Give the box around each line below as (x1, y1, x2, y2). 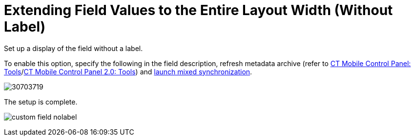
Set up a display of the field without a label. (4, 44, 143, 52)
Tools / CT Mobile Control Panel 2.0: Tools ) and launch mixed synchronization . (4, 67, 252, 76)
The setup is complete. (4, 97, 78, 106)
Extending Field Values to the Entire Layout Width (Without (4, 2, 393, 18)
